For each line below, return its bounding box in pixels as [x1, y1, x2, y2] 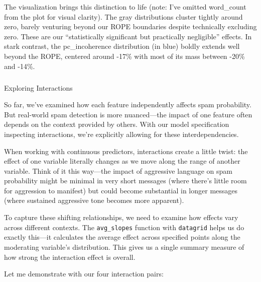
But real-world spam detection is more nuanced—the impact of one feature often [4, 109, 252, 119]
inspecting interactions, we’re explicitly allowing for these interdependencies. [4, 128, 239, 139]
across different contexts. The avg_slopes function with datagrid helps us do [4, 222, 244, 232]
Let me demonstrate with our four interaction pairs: [4, 268, 164, 279]
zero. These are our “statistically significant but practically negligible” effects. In [4, 31, 252, 41]
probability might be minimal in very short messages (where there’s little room [4, 175, 247, 186]
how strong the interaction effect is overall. [4, 251, 136, 262]
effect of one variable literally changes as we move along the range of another [4, 156, 240, 166]
